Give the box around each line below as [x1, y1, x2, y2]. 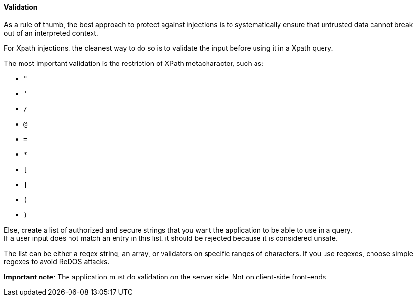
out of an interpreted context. [4, 28, 98, 37]
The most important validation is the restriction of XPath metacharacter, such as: [4, 59, 264, 67]
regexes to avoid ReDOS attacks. [4, 257, 110, 266]
